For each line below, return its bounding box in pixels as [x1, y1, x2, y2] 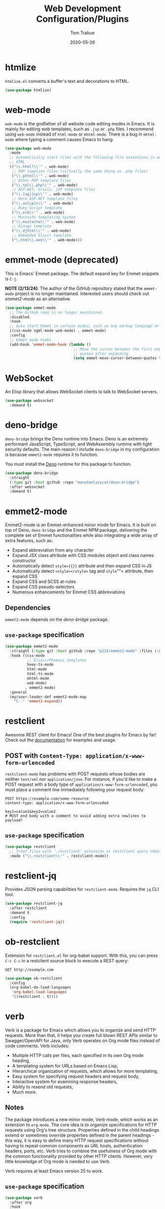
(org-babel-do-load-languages [9, 985, 71, 990]
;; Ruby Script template [11, 205, 63, 210]
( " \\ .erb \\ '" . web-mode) [11, 210, 65, 215]
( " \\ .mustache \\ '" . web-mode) [11, 219, 76, 224]
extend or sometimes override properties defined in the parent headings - [5, 1132, 155, 1138]
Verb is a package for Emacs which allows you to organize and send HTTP [5, 1027, 156, 1033]
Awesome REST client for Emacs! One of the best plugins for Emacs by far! [5, 732, 157, 738]
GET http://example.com [5, 967, 54, 972]
